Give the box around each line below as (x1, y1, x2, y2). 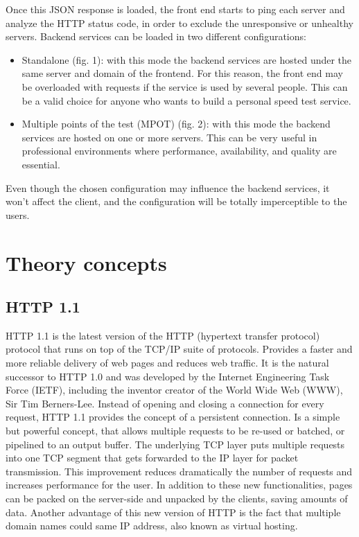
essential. (21, 157, 60, 171)
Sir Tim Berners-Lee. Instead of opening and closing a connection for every (6, 396, 324, 410)
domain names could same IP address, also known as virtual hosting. (6, 518, 298, 533)
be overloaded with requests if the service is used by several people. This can (21, 79, 348, 94)
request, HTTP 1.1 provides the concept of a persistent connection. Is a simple (6, 410, 340, 424)
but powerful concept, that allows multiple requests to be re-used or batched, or (6, 423, 345, 438)
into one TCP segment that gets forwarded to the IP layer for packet (6, 450, 299, 465)
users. (6, 207, 30, 222)
